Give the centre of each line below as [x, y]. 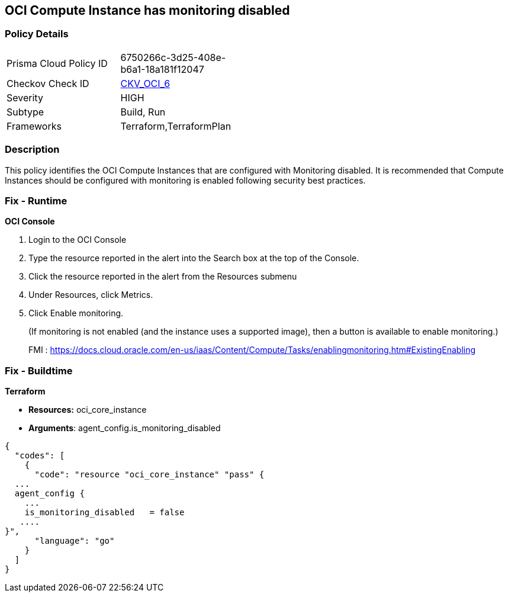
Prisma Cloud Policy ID [57, 63]
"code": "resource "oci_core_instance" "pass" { [149, 475]
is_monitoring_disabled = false [105, 513]
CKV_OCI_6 [145, 83]
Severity [25, 97]
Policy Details [37, 34]
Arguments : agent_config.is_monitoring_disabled [125, 428]
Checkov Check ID [48, 83]
